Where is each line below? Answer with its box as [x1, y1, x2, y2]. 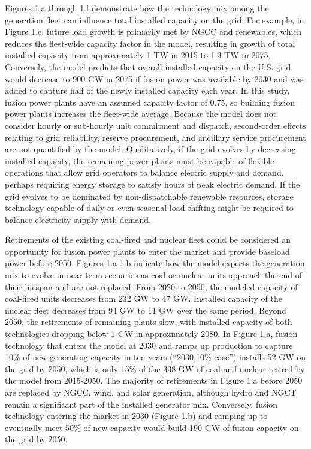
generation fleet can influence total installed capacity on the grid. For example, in [5, 13, 304, 26]
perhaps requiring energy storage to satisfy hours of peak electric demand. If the [5, 177, 300, 190]
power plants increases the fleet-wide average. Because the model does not [5, 107, 277, 120]
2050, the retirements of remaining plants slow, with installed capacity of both [5, 315, 292, 328]
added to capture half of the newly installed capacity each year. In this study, [5, 84, 290, 97]
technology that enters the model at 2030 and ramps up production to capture [5, 339, 293, 351]
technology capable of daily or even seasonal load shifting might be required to [5, 201, 294, 214]
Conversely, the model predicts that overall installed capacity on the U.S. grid [5, 60, 291, 73]
